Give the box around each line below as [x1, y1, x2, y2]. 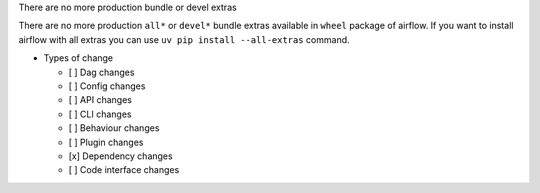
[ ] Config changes [68, 80, 146, 92]
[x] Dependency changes [68, 150, 174, 162]
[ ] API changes [68, 94, 132, 106]
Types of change [43, 52, 114, 64]
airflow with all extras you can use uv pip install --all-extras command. [18, 33, 350, 45]
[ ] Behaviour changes [68, 122, 160, 134]
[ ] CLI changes [68, 108, 132, 120]
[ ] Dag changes [68, 66, 135, 78]
